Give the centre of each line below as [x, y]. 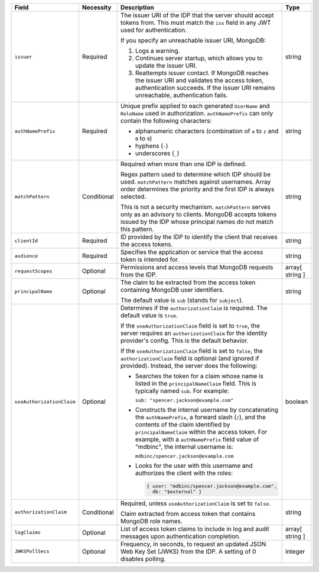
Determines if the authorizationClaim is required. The [194, 308]
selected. [133, 197]
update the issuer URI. [166, 65]
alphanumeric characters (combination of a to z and [207, 131]
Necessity [97, 7]
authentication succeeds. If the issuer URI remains [205, 88]
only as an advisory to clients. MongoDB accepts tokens [198, 214]
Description [137, 7]
